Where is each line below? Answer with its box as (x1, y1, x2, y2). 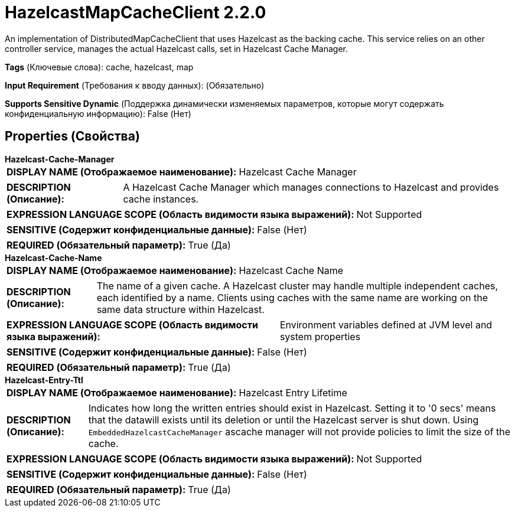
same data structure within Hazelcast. (96, 303, 265, 315)
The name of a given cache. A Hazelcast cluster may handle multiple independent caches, (96, 279, 498, 292)
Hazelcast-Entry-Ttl (5, 374, 83, 385)
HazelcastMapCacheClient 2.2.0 (5, 2, 266, 22)
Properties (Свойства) (5, 129, 140, 144)
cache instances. (123, 193, 199, 205)
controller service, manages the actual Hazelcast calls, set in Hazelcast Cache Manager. (5, 43, 348, 54)
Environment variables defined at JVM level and (279, 318, 493, 331)
